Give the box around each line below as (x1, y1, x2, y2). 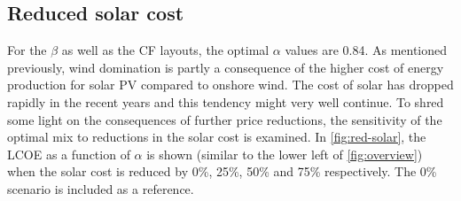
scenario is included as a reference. (7, 179, 194, 197)
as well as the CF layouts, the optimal (61, 41, 270, 59)
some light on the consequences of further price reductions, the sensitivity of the (7, 110, 442, 128)
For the (7, 41, 47, 59)
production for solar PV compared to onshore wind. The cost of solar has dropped (7, 75, 454, 94)
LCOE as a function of (7, 144, 130, 163)
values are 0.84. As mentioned (285, 41, 448, 59)
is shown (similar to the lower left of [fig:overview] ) (146, 144, 423, 163)
